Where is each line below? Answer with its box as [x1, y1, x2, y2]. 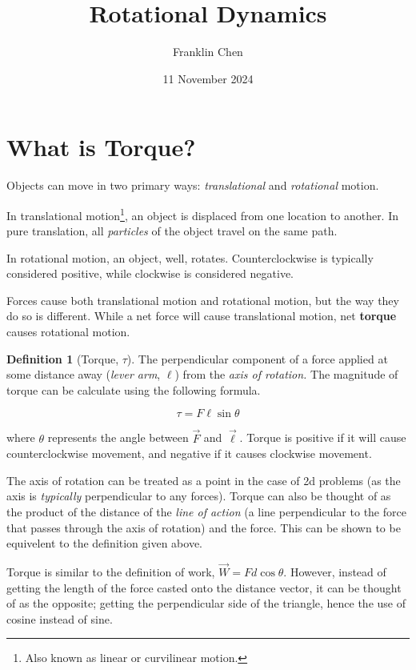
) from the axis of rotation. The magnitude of [174, 366, 398, 383]
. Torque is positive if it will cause [239, 429, 406, 446]
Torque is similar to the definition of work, [6, 564, 215, 580]
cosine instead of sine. [6, 610, 113, 627]
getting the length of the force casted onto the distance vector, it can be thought [6, 579, 402, 596]
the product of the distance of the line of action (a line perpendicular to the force [6, 504, 406, 520]
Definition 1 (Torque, [6, 350, 119, 367]
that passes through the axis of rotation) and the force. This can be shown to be [6, 519, 401, 536]
